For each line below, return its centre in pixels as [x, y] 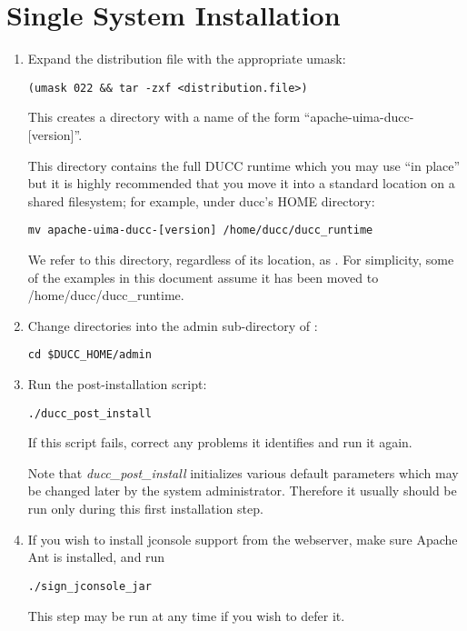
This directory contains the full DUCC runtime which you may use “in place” [244, 165]
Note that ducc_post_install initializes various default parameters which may [243, 472]
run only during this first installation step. [145, 509]
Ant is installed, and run [96, 557]
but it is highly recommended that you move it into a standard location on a [241, 183]
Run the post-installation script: [117, 384]
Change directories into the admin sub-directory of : [173, 325]
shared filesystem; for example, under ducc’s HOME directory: [201, 200]
